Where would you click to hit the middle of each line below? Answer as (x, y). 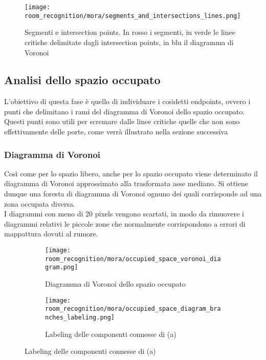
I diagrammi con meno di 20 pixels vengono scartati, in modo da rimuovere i (124, 214)
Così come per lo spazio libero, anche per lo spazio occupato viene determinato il (131, 173)
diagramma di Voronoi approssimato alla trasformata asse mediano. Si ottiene (126, 183)
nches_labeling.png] (80, 317)
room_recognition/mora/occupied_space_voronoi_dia (133, 259)
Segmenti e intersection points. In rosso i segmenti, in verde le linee (130, 32)
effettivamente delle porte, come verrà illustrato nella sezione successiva (116, 132)
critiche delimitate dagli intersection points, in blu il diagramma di (129, 42)
